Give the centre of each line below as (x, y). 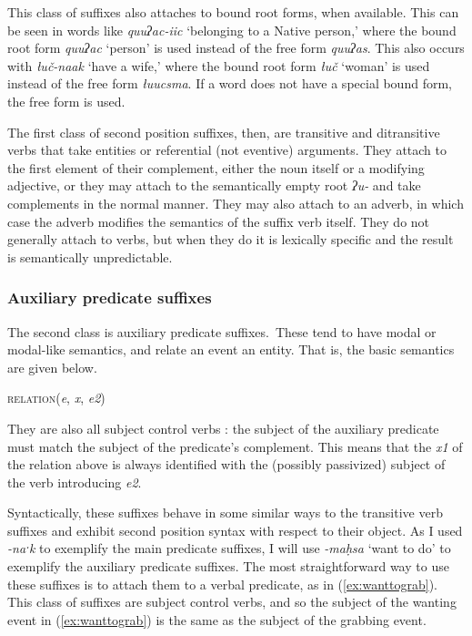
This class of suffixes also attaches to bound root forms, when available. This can (233, 12)
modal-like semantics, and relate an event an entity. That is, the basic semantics (231, 349)
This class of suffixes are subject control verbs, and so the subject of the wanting (232, 602)
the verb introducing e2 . (75, 482)
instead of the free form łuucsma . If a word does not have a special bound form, (230, 83)
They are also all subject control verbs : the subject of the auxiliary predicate (223, 428)
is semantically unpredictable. (90, 256)
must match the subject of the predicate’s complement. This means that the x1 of (235, 446)
